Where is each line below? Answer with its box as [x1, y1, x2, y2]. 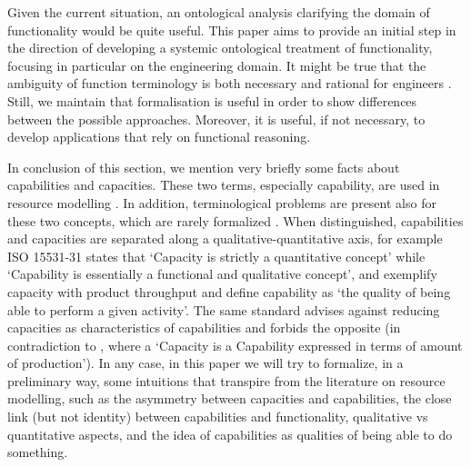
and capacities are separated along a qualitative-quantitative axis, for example [7, 229, 443, 248]
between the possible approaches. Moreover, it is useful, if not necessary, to [7, 109, 426, 128]
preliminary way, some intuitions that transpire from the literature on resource [7, 371, 446, 390]
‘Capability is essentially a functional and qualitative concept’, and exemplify [7, 264, 437, 283]
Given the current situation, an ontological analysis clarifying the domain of [7, 3, 430, 21]
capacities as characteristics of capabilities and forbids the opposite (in [7, 318, 401, 337]
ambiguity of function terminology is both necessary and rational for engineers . [7, 74, 452, 93]
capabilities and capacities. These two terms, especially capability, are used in [7, 175, 440, 194]
